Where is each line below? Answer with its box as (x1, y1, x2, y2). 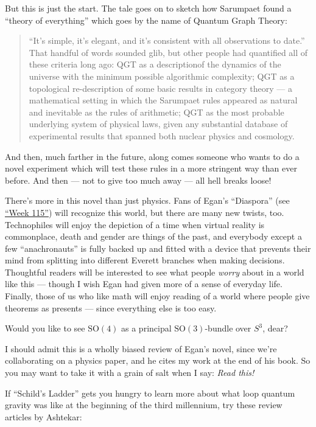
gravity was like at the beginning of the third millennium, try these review (5, 398, 283, 411)
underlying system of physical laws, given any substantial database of (29, 117, 288, 130)
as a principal (121, 322, 172, 335)
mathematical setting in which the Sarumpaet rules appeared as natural (29, 94, 298, 106)
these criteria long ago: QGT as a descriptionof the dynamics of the (29, 58, 281, 71)
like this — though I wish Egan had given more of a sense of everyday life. (5, 277, 283, 290)
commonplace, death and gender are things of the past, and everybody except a (5, 230, 302, 243)
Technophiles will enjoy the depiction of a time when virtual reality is (5, 218, 265, 231)
